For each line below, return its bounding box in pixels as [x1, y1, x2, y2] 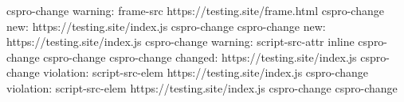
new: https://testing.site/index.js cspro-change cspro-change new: [6, 17, 326, 34]
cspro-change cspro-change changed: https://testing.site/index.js [43, 48, 357, 65]
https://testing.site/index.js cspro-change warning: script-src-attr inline [6, 33, 355, 50]
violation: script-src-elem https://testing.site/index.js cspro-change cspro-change [6, 79, 398, 96]
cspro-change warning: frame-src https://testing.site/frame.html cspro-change [6, 2, 384, 18]
